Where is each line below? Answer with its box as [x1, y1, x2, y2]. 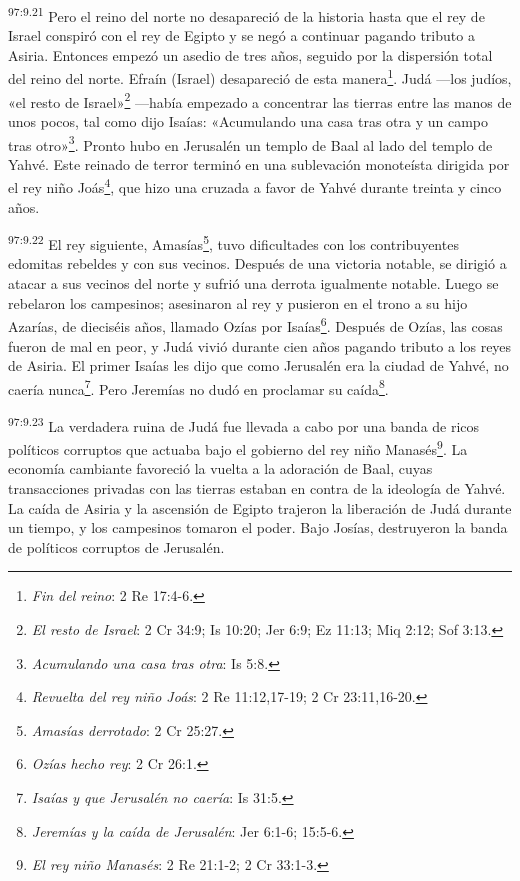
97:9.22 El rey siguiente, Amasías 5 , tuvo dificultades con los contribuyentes [8, 231, 459, 254]
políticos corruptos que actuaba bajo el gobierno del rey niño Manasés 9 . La [8, 436, 468, 459]
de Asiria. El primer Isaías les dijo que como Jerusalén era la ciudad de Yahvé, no [8, 355, 509, 376]
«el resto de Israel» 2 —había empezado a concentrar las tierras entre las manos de [8, 88, 512, 112]
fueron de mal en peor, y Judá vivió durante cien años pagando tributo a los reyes [8, 335, 512, 356]
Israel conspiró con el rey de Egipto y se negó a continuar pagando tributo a [8, 25, 475, 46]
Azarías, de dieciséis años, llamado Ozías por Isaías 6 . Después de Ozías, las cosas [8, 313, 503, 336]
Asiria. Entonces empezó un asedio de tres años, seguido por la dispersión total [8, 44, 493, 65]
